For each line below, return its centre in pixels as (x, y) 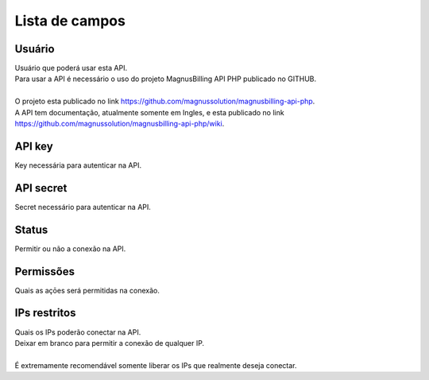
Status (31, 229)
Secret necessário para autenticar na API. (83, 207)
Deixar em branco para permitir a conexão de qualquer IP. (110, 343)
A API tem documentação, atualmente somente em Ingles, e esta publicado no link (150, 112)
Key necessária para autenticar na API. (78, 165)
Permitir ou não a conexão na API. (70, 248)
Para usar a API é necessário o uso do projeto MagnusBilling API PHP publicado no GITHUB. (166, 79)
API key (34, 146)
